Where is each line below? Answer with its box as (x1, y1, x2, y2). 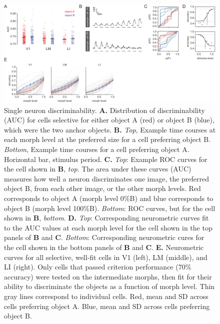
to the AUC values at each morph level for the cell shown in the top (4, 222, 212, 232)
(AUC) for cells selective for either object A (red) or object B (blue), (4, 114, 214, 125)
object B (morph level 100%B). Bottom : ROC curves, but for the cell (4, 202, 215, 213)
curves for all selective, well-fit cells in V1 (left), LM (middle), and (4, 251, 207, 262)
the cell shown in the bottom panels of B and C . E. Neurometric (4, 242, 204, 252)
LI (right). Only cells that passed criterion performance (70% (4, 261, 191, 272)
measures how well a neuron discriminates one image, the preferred (4, 173, 209, 183)
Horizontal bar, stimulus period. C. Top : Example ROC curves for (4, 153, 207, 164)
